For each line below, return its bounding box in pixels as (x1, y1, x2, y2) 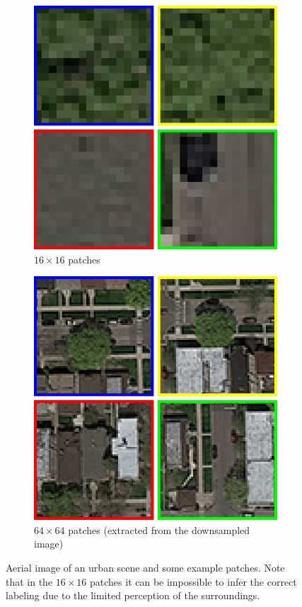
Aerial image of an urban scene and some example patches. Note (6, 560, 285, 574)
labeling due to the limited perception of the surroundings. (6, 588, 260, 603)
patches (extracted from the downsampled (68, 522, 250, 537)
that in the (6, 574, 53, 589)
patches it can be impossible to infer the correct (90, 574, 297, 589)
